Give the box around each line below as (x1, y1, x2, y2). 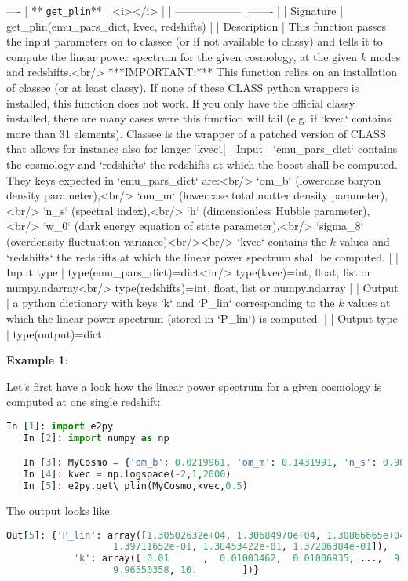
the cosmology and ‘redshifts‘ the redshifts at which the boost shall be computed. (6, 156, 398, 172)
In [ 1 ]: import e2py (6, 420, 114, 432)
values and (339, 232, 390, 249)
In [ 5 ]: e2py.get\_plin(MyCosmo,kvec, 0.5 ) (23, 481, 248, 492)
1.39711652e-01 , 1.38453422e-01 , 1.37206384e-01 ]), (113, 541, 388, 553)
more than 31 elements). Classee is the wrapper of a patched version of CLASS (6, 125, 386, 141)
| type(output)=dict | (6, 325, 109, 342)
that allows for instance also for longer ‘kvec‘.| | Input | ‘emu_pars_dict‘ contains (6, 141, 398, 157)
